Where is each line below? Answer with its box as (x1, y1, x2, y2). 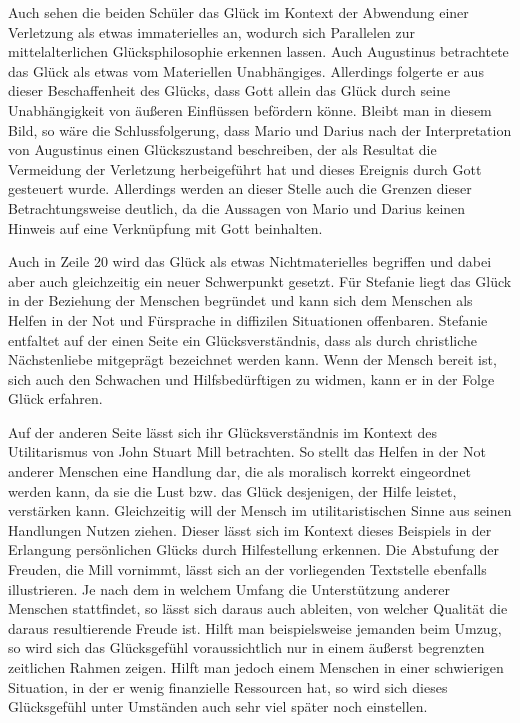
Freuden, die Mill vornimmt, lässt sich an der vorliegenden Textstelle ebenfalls (8, 559, 487, 580)
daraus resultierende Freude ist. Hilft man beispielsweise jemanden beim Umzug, (8, 617, 502, 638)
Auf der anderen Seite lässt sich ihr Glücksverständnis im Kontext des (8, 421, 437, 442)
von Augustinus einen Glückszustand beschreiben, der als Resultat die (8, 139, 437, 160)
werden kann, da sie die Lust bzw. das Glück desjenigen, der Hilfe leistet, (8, 480, 457, 501)
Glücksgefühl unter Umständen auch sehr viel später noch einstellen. (8, 696, 428, 717)
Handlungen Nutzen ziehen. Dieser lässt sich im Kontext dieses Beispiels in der (8, 519, 492, 540)
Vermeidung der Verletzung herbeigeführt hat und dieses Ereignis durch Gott (8, 158, 482, 179)
